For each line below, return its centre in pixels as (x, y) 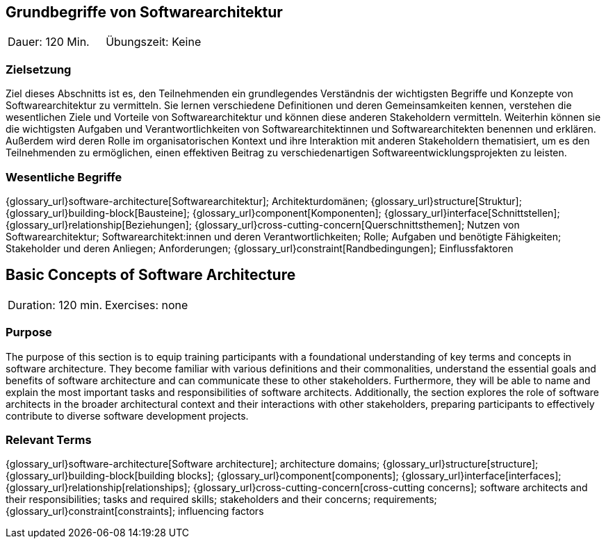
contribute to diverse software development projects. (127, 415)
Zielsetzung (39, 69)
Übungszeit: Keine (154, 42)
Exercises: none (147, 305)
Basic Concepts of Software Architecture (151, 275)
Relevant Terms (49, 439)
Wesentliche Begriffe (64, 177)
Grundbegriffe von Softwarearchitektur (144, 12)
